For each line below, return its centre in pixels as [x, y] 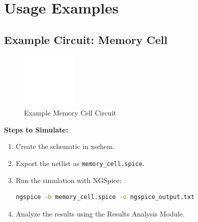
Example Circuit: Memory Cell [86, 39]
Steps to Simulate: [36, 129]
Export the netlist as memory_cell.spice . [80, 163]
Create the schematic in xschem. [65, 146]
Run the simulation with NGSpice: [69, 180]
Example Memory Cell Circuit [70, 113]
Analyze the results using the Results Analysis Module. [100, 213]
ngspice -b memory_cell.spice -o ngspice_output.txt [105, 197]
